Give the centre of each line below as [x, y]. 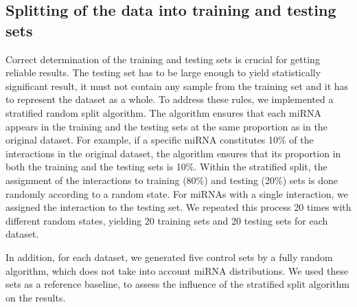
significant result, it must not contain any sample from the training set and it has [177, 86]
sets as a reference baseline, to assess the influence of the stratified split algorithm [177, 284]
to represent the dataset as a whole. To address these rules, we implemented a [170, 99]
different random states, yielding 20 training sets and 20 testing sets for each [167, 220]
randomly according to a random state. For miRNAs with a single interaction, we [177, 193]
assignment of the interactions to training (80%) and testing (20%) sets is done [172, 180]
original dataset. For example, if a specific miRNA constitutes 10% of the [160, 140]
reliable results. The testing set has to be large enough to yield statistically [163, 72]
